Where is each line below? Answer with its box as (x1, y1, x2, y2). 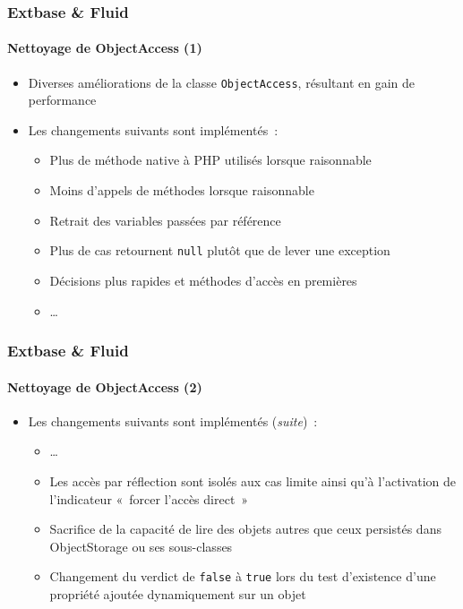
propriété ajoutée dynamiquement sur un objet (49, 584, 306, 603)
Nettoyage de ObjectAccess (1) (7, 39, 202, 57)
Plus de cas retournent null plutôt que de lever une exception (49, 241, 390, 260)
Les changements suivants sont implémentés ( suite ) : (28, 411, 318, 430)
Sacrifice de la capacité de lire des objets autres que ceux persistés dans (49, 519, 442, 538)
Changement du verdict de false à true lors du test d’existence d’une (49, 567, 436, 586)
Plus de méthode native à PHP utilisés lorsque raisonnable (49, 150, 372, 169)
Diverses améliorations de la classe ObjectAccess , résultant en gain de (28, 73, 415, 91)
